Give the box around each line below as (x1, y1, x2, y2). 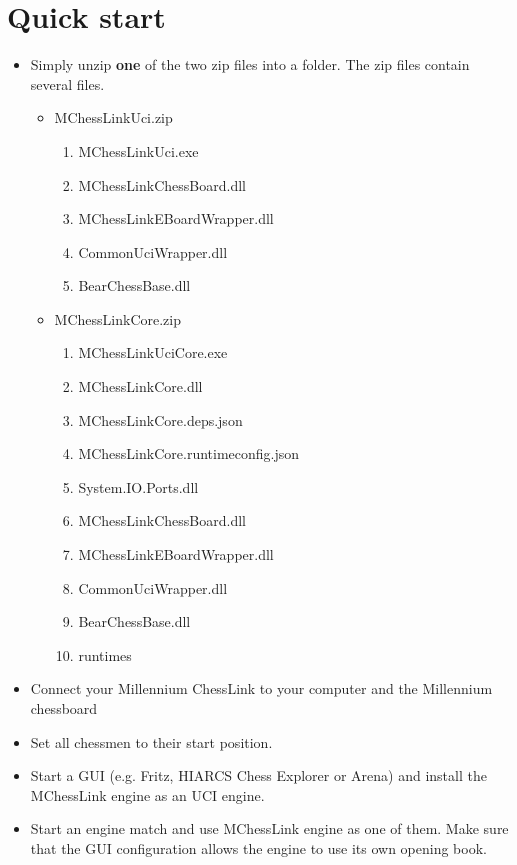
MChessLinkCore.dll (78, 376, 203, 397)
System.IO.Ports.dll (78, 476, 199, 497)
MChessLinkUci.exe (78, 140, 199, 161)
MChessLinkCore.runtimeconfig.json (78, 443, 300, 464)
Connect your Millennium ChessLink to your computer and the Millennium (30, 678, 493, 699)
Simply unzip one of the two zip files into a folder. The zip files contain (30, 54, 470, 75)
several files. (30, 73, 105, 94)
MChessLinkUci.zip (54, 107, 173, 128)
